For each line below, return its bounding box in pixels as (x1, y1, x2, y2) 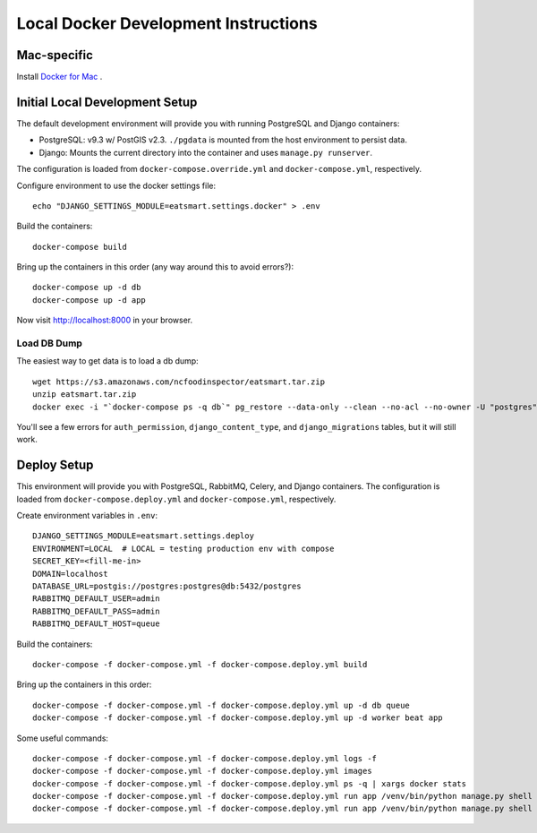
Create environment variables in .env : (16, 511, 158, 521)
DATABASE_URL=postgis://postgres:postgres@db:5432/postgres (32, 581, 302, 591)
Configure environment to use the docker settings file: (16, 180, 217, 191)
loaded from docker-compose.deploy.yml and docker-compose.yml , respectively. (16, 494, 337, 504)
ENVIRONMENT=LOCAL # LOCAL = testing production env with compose (32, 543, 335, 554)
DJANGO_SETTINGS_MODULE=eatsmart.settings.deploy (32, 531, 255, 541)
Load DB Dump (16, 337, 82, 349)
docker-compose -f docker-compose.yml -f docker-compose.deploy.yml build (32, 659, 368, 669)
